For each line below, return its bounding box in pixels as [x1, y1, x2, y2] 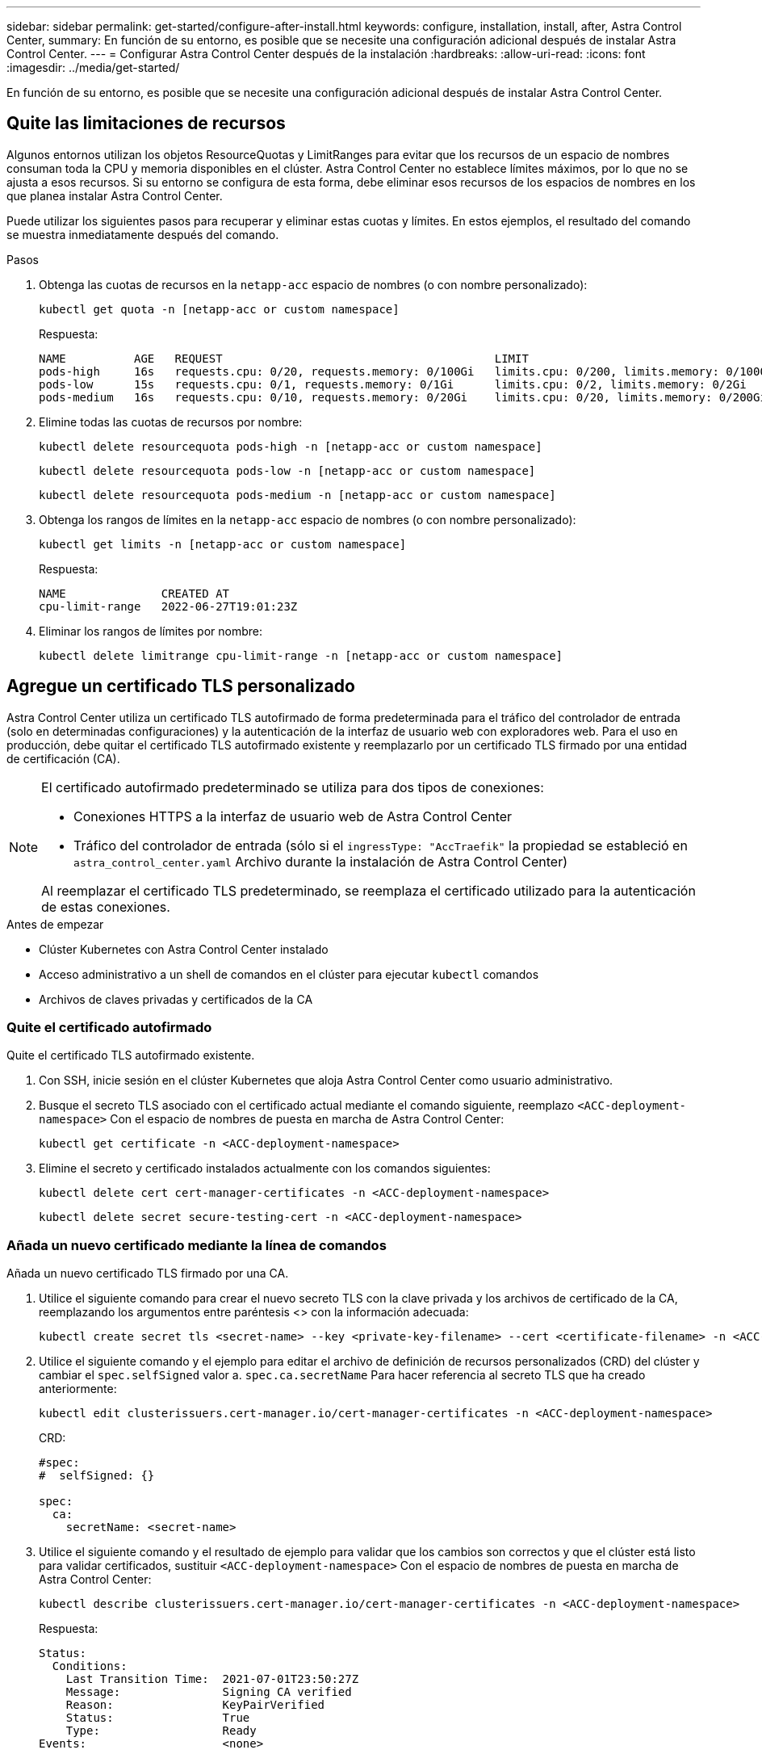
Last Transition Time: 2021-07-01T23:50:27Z [65, 1672, 359, 1686]
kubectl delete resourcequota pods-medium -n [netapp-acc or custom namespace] [39, 488, 556, 501]
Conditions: [52, 1660, 128, 1673]
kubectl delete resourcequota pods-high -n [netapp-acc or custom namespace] [39, 439, 542, 453]
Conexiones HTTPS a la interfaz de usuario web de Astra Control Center [73, 808, 513, 825]
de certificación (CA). [6, 751, 120, 766]
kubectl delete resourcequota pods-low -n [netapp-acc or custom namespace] [39, 464, 536, 477]
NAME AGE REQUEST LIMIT [39, 351, 529, 365]
